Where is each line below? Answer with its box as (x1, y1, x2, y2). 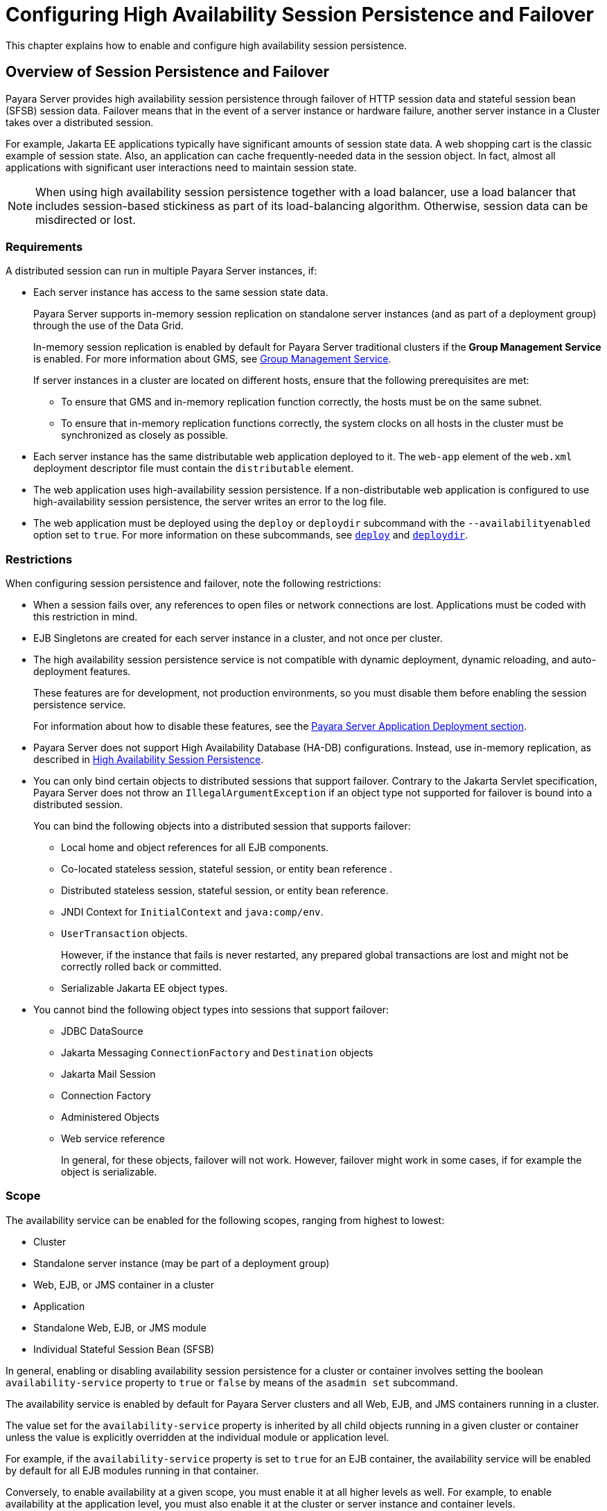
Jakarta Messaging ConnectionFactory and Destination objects (61, 1047, 373, 1059)
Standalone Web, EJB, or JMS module (33, 1321, 206, 1334)
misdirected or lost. (35, 212, 136, 227)
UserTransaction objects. (61, 927, 188, 940)
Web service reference (61, 1133, 165, 1145)
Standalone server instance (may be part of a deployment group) (33, 1257, 330, 1269)
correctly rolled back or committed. (61, 961, 222, 973)
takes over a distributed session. (6, 116, 154, 128)
